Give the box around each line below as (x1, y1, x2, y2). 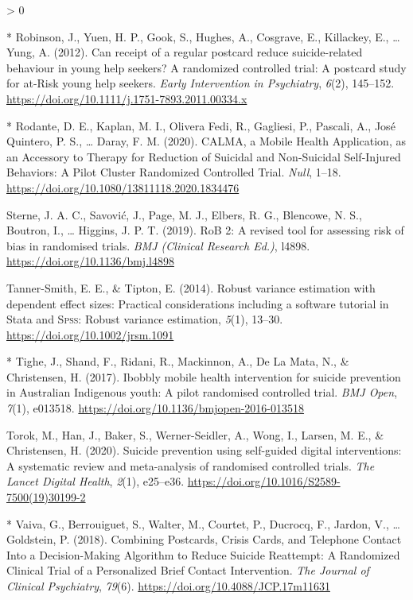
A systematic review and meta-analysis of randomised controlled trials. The (6, 457, 375, 474)
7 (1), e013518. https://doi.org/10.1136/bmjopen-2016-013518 (6, 400, 305, 416)
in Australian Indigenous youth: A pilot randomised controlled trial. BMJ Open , (6, 384, 398, 401)
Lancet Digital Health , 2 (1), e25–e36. (6, 473, 185, 490)
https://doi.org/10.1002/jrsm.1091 (6, 326, 174, 343)
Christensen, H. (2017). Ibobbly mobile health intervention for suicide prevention (6, 368, 401, 385)
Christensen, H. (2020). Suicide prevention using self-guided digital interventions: (6, 442, 402, 459)
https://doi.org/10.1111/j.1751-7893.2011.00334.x (6, 90, 247, 106)
